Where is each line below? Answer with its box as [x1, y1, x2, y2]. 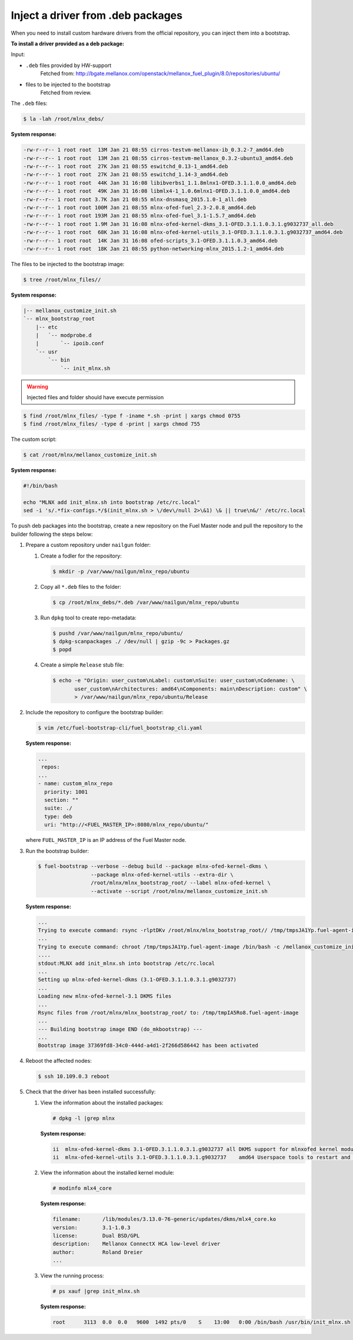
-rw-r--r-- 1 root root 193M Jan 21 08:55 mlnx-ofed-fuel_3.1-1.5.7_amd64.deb [23, 213, 256, 219]
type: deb [44, 813, 73, 820]
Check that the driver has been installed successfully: [25, 1088, 156, 1095]
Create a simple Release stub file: [40, 661, 124, 668]
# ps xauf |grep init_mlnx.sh [52, 1288, 140, 1295]
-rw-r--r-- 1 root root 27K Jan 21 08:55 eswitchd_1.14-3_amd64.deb [23, 171, 228, 178]
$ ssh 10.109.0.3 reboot [38, 1073, 110, 1080]
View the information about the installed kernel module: [40, 1169, 175, 1176]
